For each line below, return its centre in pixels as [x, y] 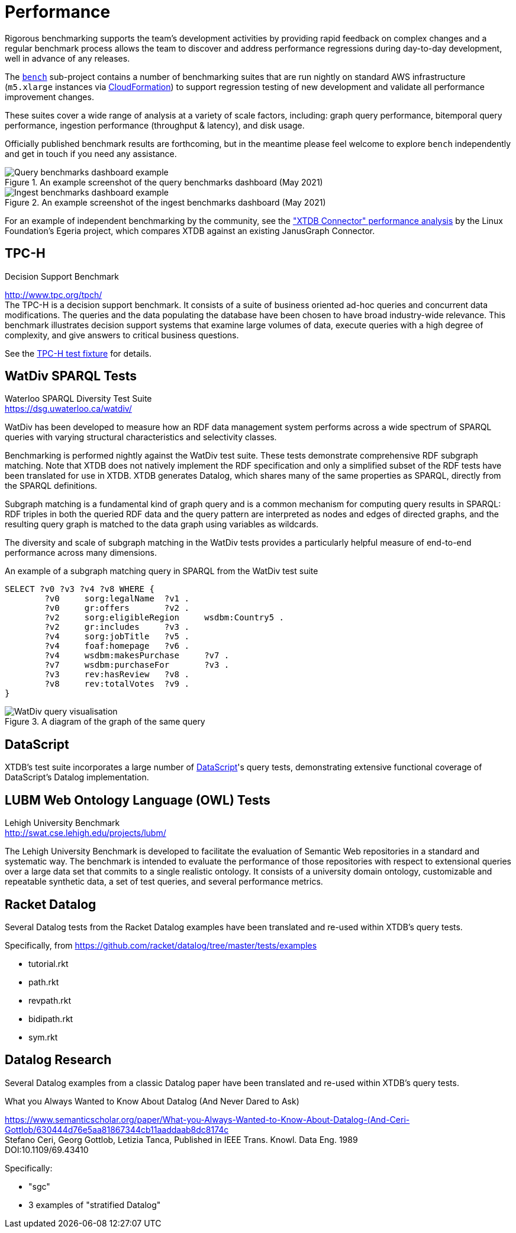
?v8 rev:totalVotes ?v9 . [117, 684]
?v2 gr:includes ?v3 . [117, 627]
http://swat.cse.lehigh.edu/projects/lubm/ [86, 833]
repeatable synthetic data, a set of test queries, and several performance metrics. [164, 882]
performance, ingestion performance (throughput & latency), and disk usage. [155, 125]
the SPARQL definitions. [51, 486]
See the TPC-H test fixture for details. [78, 353]
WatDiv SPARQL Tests [71, 376]
